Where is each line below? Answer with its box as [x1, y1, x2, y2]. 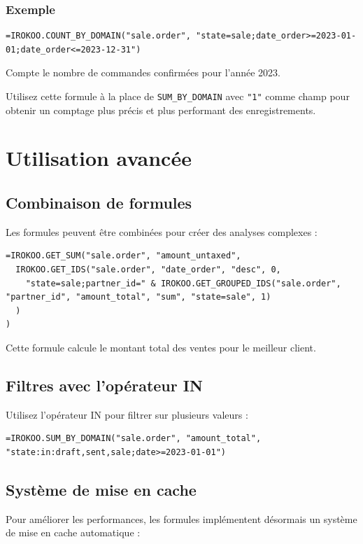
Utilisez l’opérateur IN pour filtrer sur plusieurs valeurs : [6, 407, 248, 421]
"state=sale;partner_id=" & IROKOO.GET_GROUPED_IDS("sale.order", [25, 278, 341, 288]
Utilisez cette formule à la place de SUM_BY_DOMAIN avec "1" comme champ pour [6, 89, 350, 103]
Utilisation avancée [6, 144, 192, 172]
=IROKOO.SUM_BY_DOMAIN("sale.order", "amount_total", [6, 433, 262, 444]
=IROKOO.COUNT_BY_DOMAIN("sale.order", [6, 31, 191, 41]
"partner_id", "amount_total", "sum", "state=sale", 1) [6, 292, 271, 302]
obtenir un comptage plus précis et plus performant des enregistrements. [6, 102, 316, 117]
